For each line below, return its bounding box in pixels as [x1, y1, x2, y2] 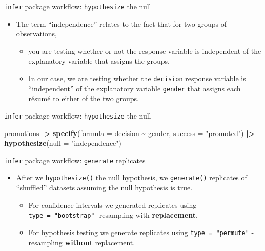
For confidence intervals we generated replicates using [28, 199, 197, 210]
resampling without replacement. [28, 237, 135, 247]
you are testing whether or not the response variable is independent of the [28, 45, 261, 56]
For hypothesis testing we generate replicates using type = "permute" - [28, 226, 254, 237]
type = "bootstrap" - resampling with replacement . [28, 209, 198, 220]
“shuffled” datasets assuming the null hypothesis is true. [16, 182, 193, 193]
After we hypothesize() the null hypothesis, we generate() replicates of [16, 172, 247, 183]
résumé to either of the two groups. [28, 93, 139, 104]
